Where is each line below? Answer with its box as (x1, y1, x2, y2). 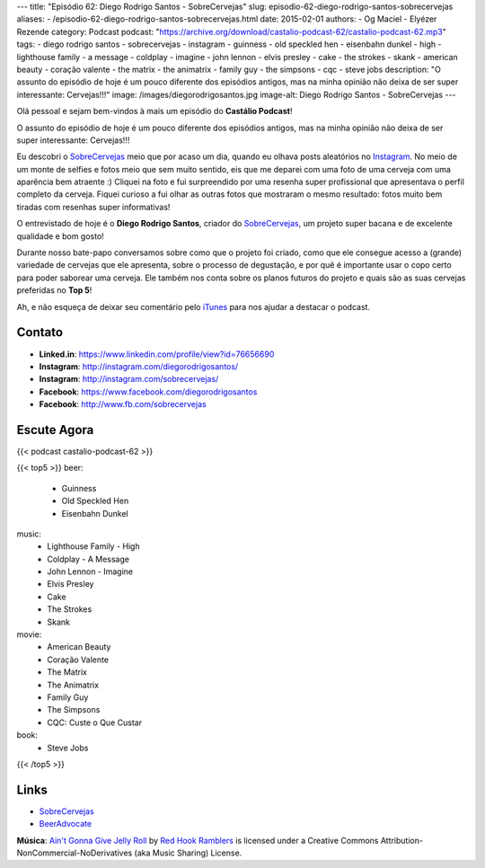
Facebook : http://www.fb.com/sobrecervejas (39, 399, 207, 410)
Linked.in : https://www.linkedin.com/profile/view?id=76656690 (39, 349, 275, 359)
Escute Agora (16, 422, 94, 438)
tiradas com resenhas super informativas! (16, 201, 171, 212)
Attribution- (380, 835, 424, 846)
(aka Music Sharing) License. (134, 847, 242, 858)
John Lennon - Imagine (47, 566, 134, 577)
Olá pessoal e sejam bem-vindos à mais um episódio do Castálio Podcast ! (16, 106, 293, 117)
